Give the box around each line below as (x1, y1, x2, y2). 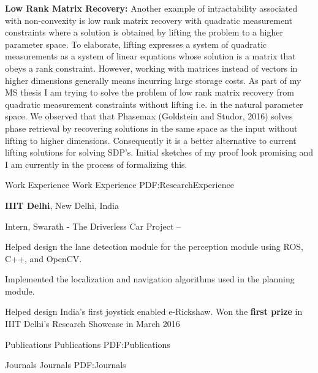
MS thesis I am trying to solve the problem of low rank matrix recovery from (5, 86, 294, 99)
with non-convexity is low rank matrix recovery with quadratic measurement (5, 13, 292, 26)
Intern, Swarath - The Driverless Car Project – (5, 219, 181, 232)
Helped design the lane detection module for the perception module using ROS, (5, 240, 303, 253)
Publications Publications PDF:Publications (5, 337, 170, 350)
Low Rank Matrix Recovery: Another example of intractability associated (5, 2, 298, 14)
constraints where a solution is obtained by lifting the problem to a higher (5, 26, 283, 39)
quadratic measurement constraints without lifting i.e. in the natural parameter (5, 97, 303, 110)
